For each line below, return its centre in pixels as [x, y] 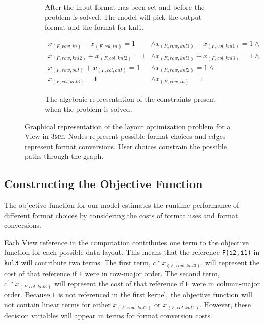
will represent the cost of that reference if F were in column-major [157, 283]
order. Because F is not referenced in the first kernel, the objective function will [128, 294]
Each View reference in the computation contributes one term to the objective [126, 242]
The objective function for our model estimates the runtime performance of [122, 205]
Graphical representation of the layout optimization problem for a [128, 126]
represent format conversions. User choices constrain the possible [126, 146]
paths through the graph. [64, 156]
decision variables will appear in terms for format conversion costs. [108, 315]
